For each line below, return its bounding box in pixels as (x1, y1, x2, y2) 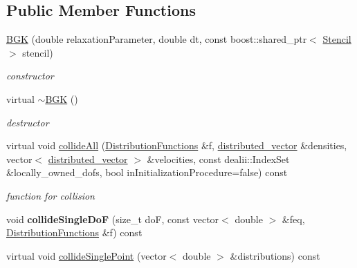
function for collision (6, 188, 95, 202)
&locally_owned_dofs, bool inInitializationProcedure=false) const (6, 165, 288, 180)
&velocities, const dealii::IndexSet (147, 151, 290, 166)
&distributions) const (230, 248, 320, 262)
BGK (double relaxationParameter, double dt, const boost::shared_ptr (6, 32, 307, 46)
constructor (6, 68, 54, 83)
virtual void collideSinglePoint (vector (6, 248, 167, 262)
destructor (6, 115, 49, 129)
